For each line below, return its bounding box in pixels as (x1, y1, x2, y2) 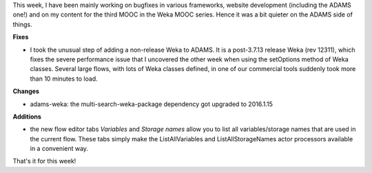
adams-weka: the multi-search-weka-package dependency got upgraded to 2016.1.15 (30, 100, 273, 108)
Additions (12, 112, 41, 121)
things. (12, 20, 32, 28)
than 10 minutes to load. (30, 74, 98, 83)
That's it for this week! (12, 157, 76, 165)
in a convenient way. (30, 145, 89, 153)
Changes (12, 87, 39, 96)
